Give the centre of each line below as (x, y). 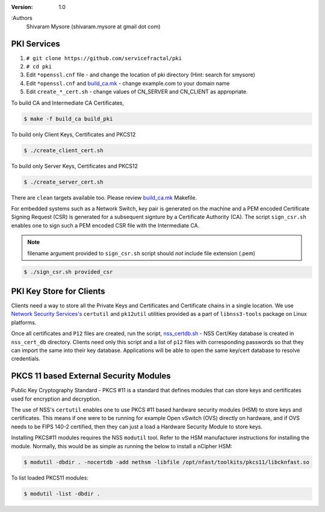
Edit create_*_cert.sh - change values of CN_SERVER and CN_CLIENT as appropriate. (137, 92)
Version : (22, 7)
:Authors (22, 18)
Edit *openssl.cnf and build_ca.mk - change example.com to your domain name (128, 83)
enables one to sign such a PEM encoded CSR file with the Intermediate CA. (105, 225)
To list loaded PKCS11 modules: (50, 478)
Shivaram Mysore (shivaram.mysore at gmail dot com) (93, 26)
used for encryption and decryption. (56, 399)
